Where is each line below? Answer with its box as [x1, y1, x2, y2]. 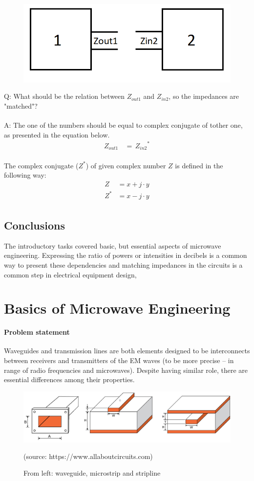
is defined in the [175, 160, 223, 170]
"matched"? [4, 100, 38, 111]
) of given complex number [85, 160, 166, 170]
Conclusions [4, 217, 65, 232]
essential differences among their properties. [4, 374, 135, 385]
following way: [4, 170, 46, 180]
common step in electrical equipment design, [4, 269, 137, 279]
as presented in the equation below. [4, 129, 110, 139]
